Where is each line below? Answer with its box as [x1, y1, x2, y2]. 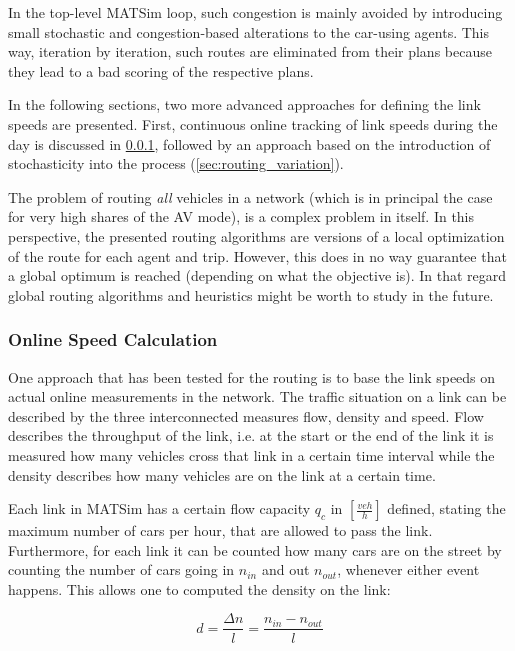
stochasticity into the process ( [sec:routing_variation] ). [8, 153, 344, 174]
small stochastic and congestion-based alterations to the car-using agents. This [8, 21, 490, 42]
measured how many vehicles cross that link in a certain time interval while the [8, 444, 495, 465]
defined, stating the [387, 498, 506, 519]
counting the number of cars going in [8, 559, 235, 580]
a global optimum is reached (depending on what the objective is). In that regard [8, 265, 507, 286]
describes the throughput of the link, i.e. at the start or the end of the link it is [8, 425, 494, 446]
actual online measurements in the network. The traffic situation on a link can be [8, 386, 507, 407]
